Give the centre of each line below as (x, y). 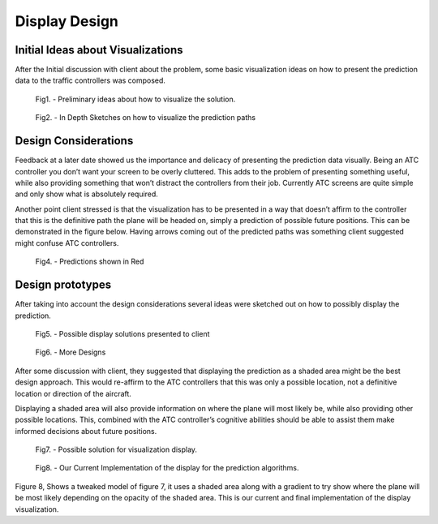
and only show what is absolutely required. (86, 194)
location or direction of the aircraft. (73, 393)
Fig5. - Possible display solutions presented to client (122, 333)
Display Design (67, 21)
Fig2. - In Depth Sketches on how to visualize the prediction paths (145, 118)
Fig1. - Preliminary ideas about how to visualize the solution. (135, 99)
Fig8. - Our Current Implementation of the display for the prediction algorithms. (167, 468)
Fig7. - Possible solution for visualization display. (116, 449)
